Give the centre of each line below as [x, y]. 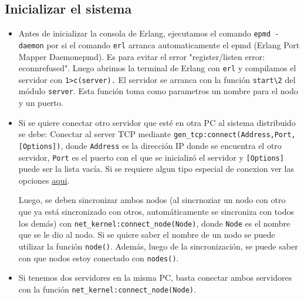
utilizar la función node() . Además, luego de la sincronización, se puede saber [158, 246]
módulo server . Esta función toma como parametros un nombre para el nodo [158, 91]
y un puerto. [41, 103]
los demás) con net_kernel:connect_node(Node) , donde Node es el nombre [154, 223]
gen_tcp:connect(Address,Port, [234, 135]
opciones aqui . [44, 180]
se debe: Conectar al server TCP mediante [95, 134]
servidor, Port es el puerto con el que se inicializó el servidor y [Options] [151, 157]
